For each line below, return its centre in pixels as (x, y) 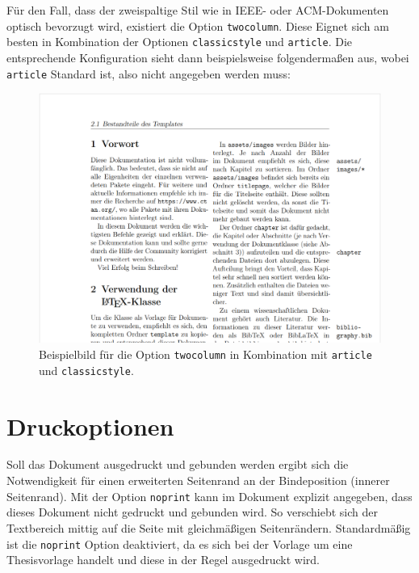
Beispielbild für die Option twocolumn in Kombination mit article (205, 354)
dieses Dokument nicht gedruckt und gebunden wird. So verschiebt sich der (192, 512)
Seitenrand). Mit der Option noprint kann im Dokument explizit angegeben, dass (209, 496)
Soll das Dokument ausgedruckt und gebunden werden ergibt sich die (178, 464)
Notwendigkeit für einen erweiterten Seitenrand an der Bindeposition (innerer (198, 480)
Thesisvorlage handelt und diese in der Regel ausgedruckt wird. (163, 560)
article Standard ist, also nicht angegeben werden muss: (149, 73)
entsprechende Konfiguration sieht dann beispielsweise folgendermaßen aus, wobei (208, 57)
